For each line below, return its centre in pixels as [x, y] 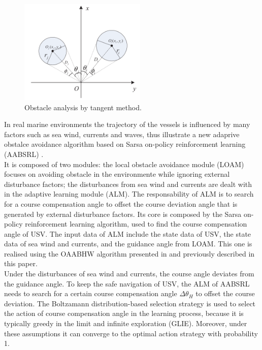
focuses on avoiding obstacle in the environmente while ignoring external [117, 174]
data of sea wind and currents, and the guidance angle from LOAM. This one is [128, 244]
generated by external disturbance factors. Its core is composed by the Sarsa [123, 214]
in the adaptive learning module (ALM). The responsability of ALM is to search [129, 194]
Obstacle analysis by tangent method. [83, 107]
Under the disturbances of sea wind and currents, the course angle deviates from [129, 274]
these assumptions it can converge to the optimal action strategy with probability [131, 333]
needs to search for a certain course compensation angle [91, 293]
